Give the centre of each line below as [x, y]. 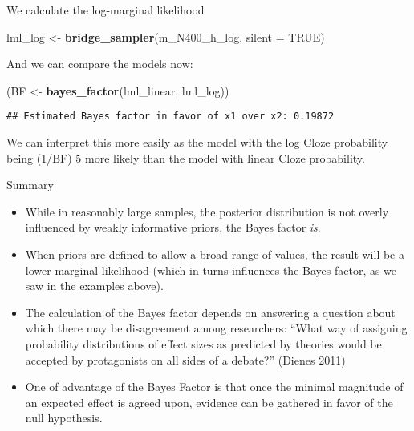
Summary [30, 185]
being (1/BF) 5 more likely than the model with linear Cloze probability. [186, 157]
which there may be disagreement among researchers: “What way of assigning [216, 328]
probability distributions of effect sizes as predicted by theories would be [203, 343]
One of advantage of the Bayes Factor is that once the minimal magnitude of [214, 387]
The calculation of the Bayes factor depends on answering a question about [210, 312]
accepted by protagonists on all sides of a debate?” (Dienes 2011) [185, 359]
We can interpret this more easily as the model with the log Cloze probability [197, 142]
